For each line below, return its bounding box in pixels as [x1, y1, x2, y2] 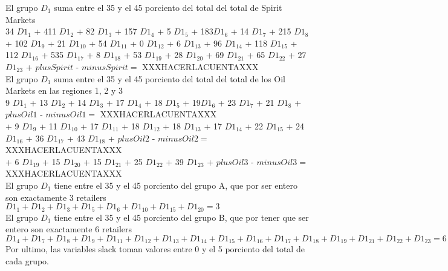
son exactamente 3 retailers [5, 191, 106, 203]
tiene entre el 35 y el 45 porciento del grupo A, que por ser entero [54, 178, 297, 191]
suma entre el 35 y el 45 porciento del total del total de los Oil [54, 72, 286, 85]
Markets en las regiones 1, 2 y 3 [5, 84, 123, 97]
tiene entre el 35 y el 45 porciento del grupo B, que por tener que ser [54, 211, 309, 223]
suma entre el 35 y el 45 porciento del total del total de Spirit [54, 1, 282, 13]
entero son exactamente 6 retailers [5, 223, 132, 235]
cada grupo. [5, 254, 50, 267]
